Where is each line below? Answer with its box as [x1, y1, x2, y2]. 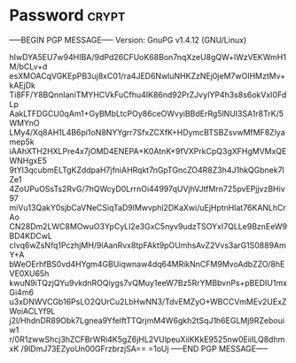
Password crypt [9, 5, 126, 26]
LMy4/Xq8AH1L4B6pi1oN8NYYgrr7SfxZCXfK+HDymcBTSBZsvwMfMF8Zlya [9, 127, 285, 137]
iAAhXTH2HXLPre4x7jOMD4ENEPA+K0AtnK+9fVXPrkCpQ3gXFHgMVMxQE [9, 145, 287, 156]
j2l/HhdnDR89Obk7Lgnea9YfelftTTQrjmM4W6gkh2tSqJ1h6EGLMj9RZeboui [9, 315, 285, 326]
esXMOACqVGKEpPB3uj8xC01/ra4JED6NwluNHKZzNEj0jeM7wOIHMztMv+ [9, 70, 286, 81]
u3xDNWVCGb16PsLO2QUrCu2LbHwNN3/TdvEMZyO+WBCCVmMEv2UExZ [9, 296, 287, 306]
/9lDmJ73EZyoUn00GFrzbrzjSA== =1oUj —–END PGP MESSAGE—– [20, 343, 269, 354]
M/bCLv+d [9, 61, 48, 72]
